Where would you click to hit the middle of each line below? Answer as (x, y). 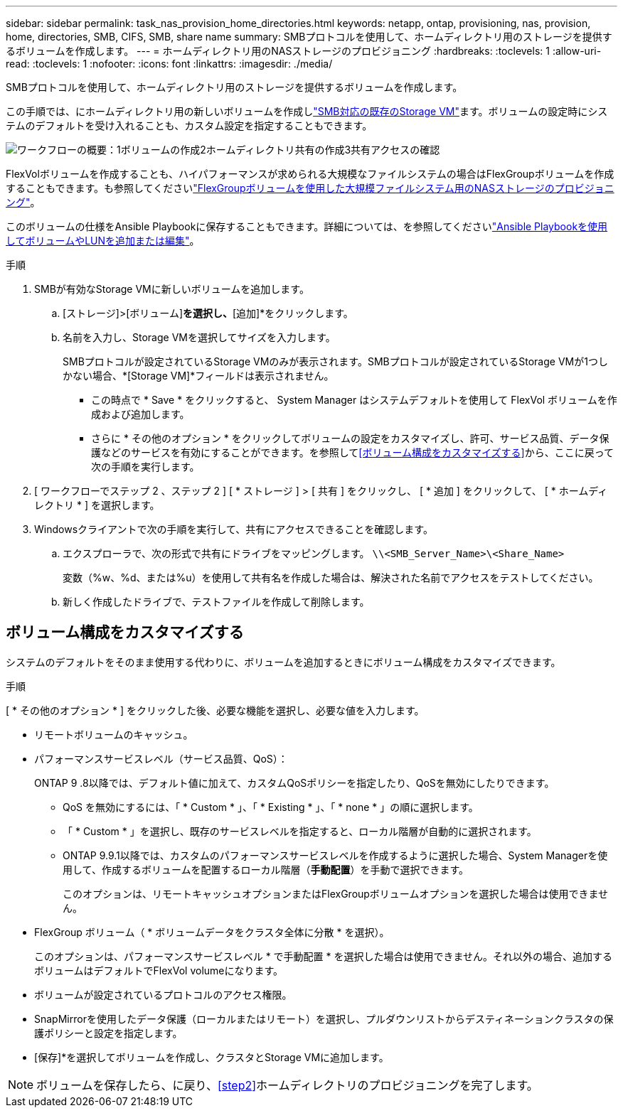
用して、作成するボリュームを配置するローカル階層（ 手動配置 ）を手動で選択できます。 (266, 869)
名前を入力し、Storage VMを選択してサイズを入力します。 (199, 337)
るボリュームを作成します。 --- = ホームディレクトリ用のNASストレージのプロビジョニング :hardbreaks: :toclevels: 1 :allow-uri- (304, 51)
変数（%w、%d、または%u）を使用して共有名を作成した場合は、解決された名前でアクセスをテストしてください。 (331, 577)
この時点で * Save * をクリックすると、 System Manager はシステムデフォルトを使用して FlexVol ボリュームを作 (354, 400)
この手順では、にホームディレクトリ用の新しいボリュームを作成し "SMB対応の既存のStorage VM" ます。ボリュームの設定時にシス (307, 111)
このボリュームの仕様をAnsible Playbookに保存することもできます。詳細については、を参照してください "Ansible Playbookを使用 (307, 226)
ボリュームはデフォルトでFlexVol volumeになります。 (159, 970)
